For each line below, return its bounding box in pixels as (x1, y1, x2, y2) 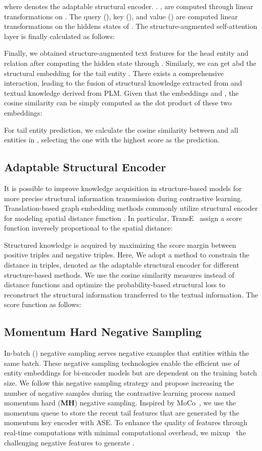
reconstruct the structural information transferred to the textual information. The (4, 289, 258, 299)
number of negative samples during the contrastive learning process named (4, 387, 236, 398)
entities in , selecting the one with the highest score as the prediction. (4, 134, 220, 145)
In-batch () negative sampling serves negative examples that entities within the (4, 348, 249, 358)
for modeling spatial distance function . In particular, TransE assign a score (4, 212, 242, 223)
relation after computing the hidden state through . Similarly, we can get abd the (4, 57, 256, 68)
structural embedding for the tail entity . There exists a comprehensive (4, 67, 224, 78)
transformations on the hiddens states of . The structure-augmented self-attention (4, 21, 257, 31)
